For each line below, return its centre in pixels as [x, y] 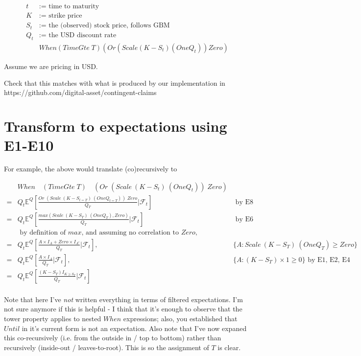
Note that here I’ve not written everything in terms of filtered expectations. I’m [123, 299]
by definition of [43, 232]
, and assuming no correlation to [130, 232]
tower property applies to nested [53, 319]
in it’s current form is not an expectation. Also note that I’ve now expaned [134, 328]
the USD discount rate [83, 36]
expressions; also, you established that [180, 319]
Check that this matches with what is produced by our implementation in [115, 83]
